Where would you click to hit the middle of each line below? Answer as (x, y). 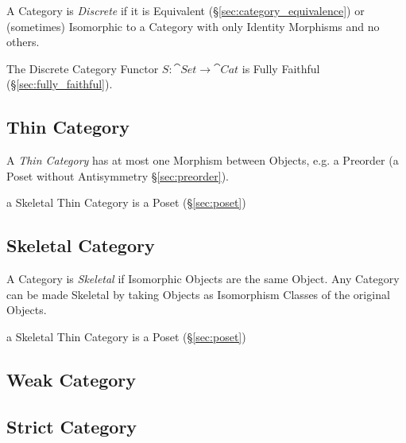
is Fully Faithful (281, 68)
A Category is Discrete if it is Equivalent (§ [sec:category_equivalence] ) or (186, 10)
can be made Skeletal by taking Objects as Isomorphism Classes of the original (198, 294)
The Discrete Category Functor (83, 68)
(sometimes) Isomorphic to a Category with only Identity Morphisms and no (193, 26)
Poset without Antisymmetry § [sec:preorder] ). (118, 175)
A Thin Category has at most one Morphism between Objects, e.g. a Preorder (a (203, 160)
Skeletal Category (81, 245)
